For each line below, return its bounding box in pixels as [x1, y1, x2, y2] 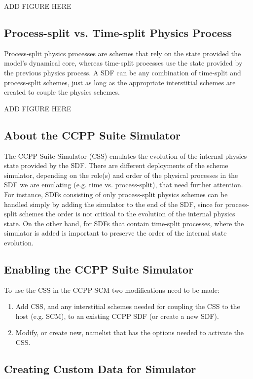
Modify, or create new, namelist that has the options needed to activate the [15, 327, 244, 338]
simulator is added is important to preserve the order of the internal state [4, 228, 227, 238]
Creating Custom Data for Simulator [4, 361, 196, 377]
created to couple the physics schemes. [4, 87, 120, 97]
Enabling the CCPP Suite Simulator [4, 261, 194, 276]
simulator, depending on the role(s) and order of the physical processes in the [4, 170, 238, 180]
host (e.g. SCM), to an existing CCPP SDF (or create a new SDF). [15, 310, 219, 321]
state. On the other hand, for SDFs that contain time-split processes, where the [4, 218, 244, 228]
